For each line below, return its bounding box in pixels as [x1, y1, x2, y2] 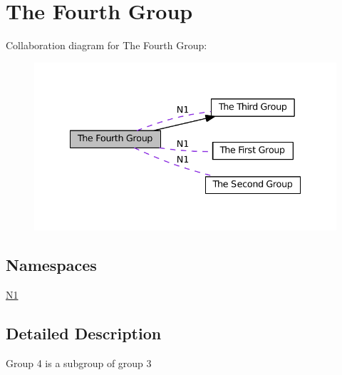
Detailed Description [6, 322, 162, 344]
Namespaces [6, 254, 97, 276]
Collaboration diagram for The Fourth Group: [6, 38, 207, 53]
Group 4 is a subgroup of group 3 [6, 356, 152, 370]
